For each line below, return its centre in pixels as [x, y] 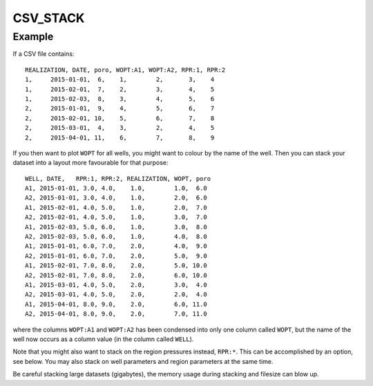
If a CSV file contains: [44, 54]
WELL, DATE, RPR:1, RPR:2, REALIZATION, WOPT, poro [118, 178]
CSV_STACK [49, 18]
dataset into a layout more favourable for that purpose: [90, 163]
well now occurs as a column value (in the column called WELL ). [103, 339]
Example [33, 37]
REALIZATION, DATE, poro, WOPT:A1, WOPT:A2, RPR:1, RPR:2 [125, 70]
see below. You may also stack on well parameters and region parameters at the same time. [143, 361]
